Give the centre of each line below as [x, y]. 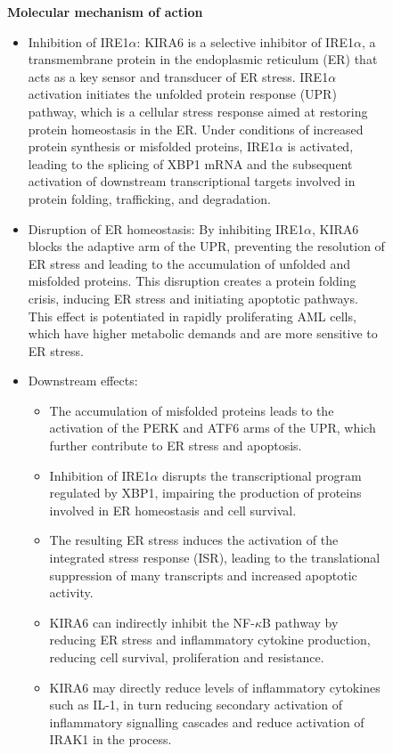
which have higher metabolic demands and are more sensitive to [203, 333]
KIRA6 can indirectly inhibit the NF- [152, 622]
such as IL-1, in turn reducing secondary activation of [196, 705]
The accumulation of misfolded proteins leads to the [192, 410]
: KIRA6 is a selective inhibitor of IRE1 [246, 41]
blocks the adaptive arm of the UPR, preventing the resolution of [206, 246]
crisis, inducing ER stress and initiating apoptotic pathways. [193, 298]
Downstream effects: [83, 381]
